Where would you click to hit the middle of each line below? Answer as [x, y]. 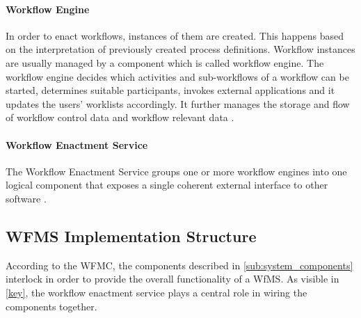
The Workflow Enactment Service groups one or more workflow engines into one [176, 171]
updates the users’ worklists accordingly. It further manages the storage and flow [178, 103]
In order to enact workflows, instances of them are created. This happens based [175, 35]
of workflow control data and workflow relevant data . [120, 117]
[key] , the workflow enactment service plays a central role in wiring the [157, 292]
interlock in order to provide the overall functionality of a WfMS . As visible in [173, 279]
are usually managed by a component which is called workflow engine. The [165, 62]
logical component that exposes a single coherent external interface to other [167, 185]
